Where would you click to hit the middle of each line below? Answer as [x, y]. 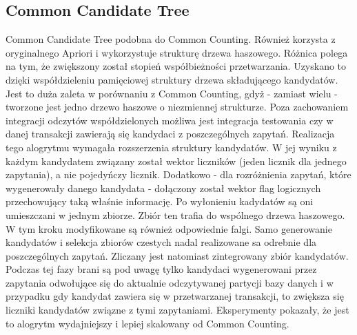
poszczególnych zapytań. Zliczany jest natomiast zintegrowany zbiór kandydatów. [177, 255]
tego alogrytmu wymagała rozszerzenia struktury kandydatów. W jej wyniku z [171, 147]
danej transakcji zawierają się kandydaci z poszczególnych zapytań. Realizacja [170, 134]
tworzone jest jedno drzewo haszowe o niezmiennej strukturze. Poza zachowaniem [177, 107]
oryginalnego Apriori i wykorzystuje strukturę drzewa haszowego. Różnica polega [177, 52]
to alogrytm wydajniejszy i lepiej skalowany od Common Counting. [147, 323]
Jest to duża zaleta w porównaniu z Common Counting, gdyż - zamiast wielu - [172, 93]
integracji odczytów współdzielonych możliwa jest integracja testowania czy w [170, 120]
